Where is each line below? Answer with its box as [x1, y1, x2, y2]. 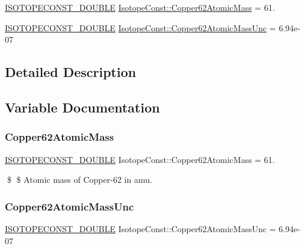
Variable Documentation [5, 97, 160, 116]
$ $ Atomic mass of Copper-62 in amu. [7, 173, 152, 186]
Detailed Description [5, 63, 137, 81]
